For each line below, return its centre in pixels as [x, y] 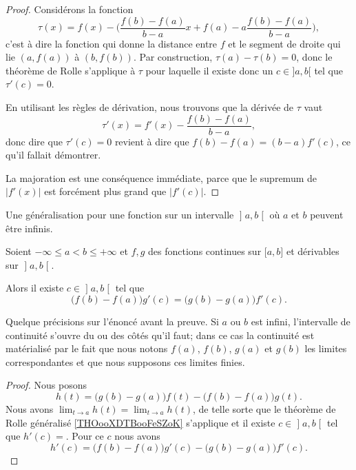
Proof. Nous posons [46, 385]
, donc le [314, 57]
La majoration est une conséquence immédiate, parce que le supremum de [161, 177]
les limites [326, 348]
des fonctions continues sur [205, 251]
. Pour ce [85, 436]
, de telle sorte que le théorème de [264, 409]
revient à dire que [152, 141]
